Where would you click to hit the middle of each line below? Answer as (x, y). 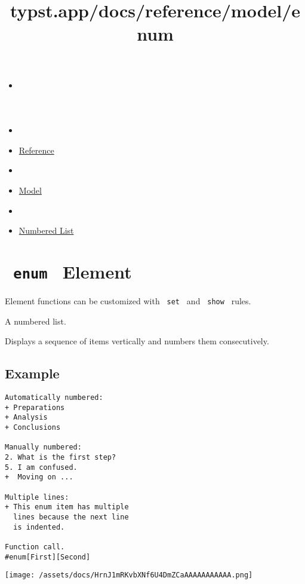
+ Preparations (35, 407)
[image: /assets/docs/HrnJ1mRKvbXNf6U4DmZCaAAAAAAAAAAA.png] (129, 575)
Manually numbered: (43, 447)
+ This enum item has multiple (67, 507)
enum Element (73, 271)
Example (32, 373)
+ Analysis (26, 418)
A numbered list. (36, 321)
